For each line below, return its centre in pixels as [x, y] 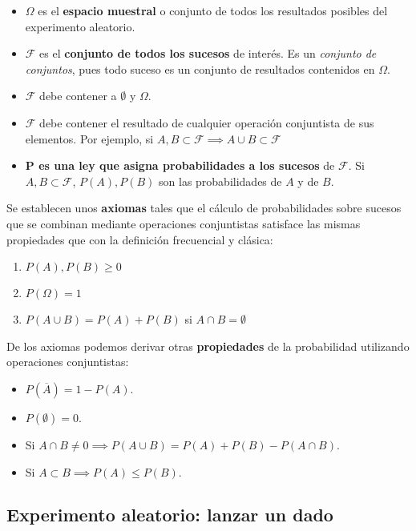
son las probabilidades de [220, 181]
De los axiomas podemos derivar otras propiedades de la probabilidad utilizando [208, 346]
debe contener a [78, 96]
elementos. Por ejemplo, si [89, 138]
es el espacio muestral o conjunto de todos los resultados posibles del [213, 10]
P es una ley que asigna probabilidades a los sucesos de [180, 165]
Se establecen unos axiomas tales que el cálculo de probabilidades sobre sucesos [204, 208]
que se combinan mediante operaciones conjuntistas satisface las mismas [184, 223]
